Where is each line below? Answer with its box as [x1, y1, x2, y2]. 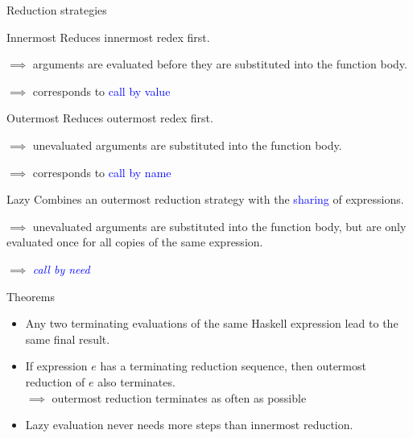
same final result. [25, 330, 110, 347]
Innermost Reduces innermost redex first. [6, 28, 210, 45]
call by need [32, 260, 90, 277]
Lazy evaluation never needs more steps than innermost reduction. [25, 416, 353, 433]
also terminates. [97, 373, 176, 390]
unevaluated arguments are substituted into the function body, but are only [32, 217, 407, 234]
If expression [25, 357, 88, 374]
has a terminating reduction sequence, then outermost [100, 357, 366, 374]
